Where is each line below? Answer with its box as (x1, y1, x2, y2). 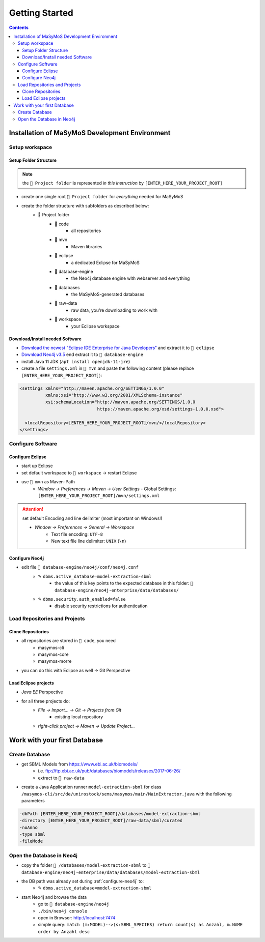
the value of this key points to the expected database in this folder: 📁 (54, 580, 193, 586)
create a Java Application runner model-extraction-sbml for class (21, 784, 161, 790)
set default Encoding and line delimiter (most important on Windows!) (22, 515, 163, 521)
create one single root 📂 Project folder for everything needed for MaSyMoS (21, 194, 184, 200)
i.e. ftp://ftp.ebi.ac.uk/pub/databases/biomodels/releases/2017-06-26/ (38, 768, 181, 774)
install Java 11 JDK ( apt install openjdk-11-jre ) (21, 358, 130, 364)
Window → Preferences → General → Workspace (34, 524, 134, 530)
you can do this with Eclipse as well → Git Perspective (21, 667, 131, 673)
